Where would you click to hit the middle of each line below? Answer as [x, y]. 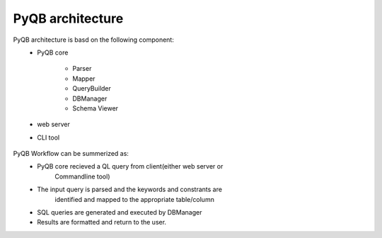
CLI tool [48, 137]
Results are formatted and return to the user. [102, 222]
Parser [82, 69]
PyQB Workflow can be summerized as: [71, 154]
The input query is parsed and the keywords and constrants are [130, 189]
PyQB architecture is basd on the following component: [94, 40]
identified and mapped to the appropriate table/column [135, 199]
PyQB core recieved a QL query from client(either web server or [130, 166]
